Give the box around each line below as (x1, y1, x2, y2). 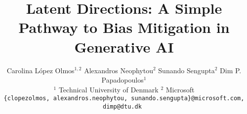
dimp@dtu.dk (103, 103, 142, 110)
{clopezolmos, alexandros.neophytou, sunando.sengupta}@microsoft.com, (3, 95, 245, 102)
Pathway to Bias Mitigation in (18, 17, 230, 37)
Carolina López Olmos (6, 65, 75, 75)
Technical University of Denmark (58, 84, 159, 94)
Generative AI (74, 36, 174, 57)
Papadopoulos (101, 75, 144, 85)
